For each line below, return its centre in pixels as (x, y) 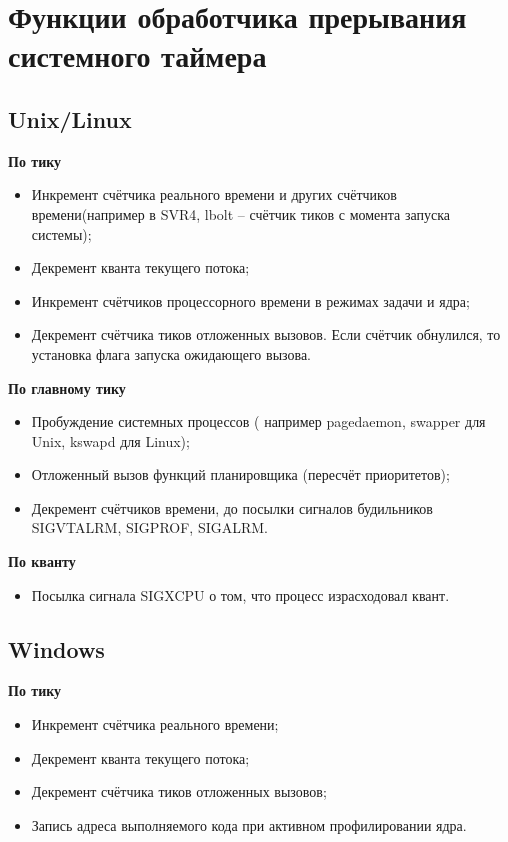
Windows (56, 648)
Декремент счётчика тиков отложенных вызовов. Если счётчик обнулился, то (266, 334)
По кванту (42, 561)
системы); (61, 233)
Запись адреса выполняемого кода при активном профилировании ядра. (249, 824)
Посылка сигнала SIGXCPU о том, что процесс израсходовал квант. (240, 594)
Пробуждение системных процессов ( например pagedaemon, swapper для (258, 421)
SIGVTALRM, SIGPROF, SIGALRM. (149, 527)
